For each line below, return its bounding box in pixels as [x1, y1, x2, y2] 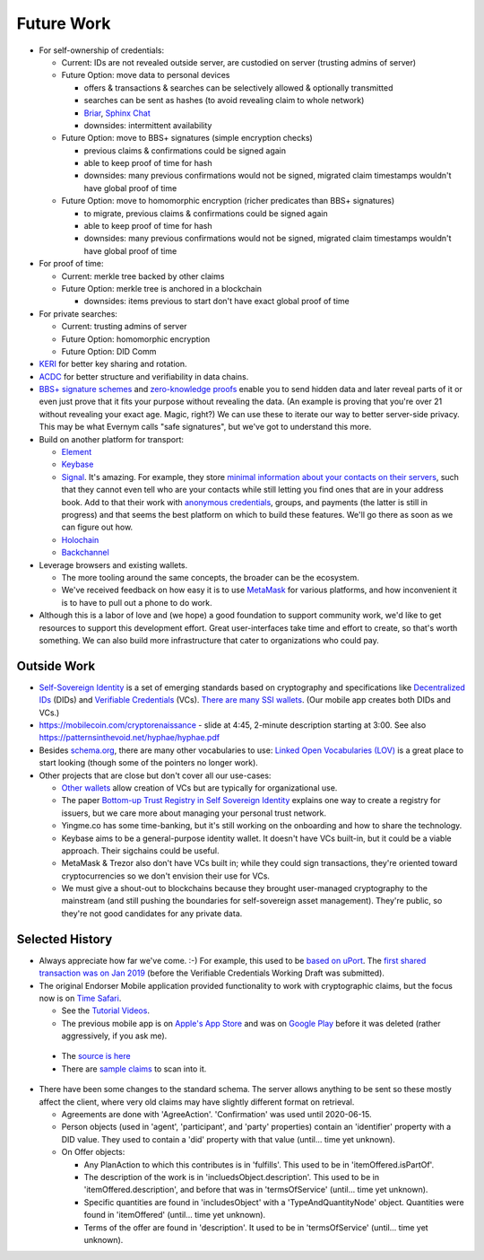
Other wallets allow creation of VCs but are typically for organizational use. [61, 782, 338, 793]
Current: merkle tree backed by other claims [61, 270, 225, 282]
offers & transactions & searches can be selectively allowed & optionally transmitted [83, 82, 393, 93]
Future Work [16, 13, 111, 33]
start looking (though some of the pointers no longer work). [39, 757, 259, 768]
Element [61, 447, 92, 458]
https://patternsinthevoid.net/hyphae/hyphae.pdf [39, 732, 220, 743]
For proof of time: [39, 258, 104, 269]
